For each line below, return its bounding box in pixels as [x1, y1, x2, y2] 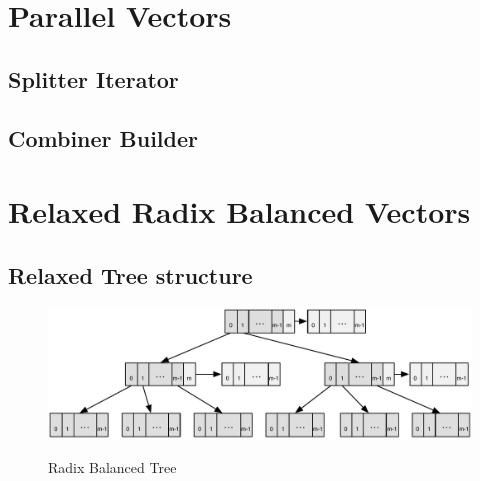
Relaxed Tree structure [8, 259, 253, 290]
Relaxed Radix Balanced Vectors [8, 191, 471, 232]
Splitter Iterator [8, 63, 179, 94]
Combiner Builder [8, 122, 199, 153]
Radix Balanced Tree [48, 456, 177, 477]
